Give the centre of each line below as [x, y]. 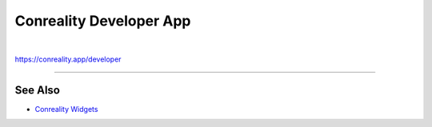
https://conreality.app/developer [68, 59]
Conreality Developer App [103, 21]
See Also [37, 90]
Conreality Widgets [66, 109]
